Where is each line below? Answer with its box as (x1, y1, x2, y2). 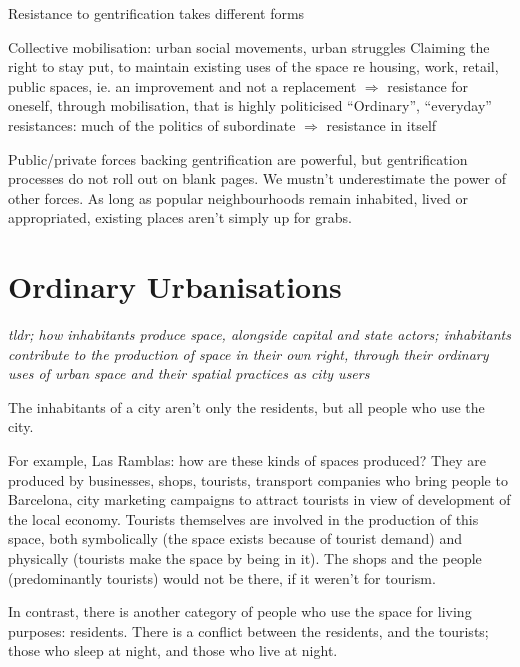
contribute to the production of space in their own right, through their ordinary (8, 343, 489, 364)
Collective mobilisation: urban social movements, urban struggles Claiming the (8, 36, 490, 57)
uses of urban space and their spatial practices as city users (8, 363, 370, 384)
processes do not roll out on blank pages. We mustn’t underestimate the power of (8, 168, 506, 189)
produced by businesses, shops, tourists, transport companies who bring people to (8, 469, 508, 490)
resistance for (387, 75, 469, 96)
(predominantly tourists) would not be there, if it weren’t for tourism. (8, 567, 436, 588)
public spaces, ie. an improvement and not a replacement (8, 75, 357, 96)
